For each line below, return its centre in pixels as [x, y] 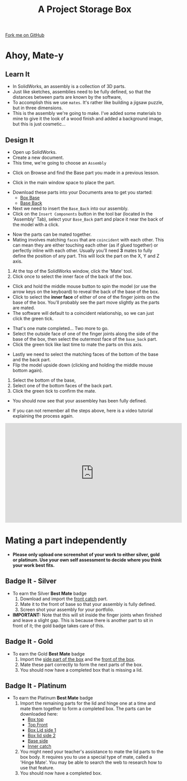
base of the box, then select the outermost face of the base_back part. [85, 339]
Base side [38, 741]
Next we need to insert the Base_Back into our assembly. [71, 208]
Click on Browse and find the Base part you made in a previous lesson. [86, 173]
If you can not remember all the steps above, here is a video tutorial [82, 410]
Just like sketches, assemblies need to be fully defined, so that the [82, 92]
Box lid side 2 [42, 735]
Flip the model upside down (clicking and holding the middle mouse [83, 365]
